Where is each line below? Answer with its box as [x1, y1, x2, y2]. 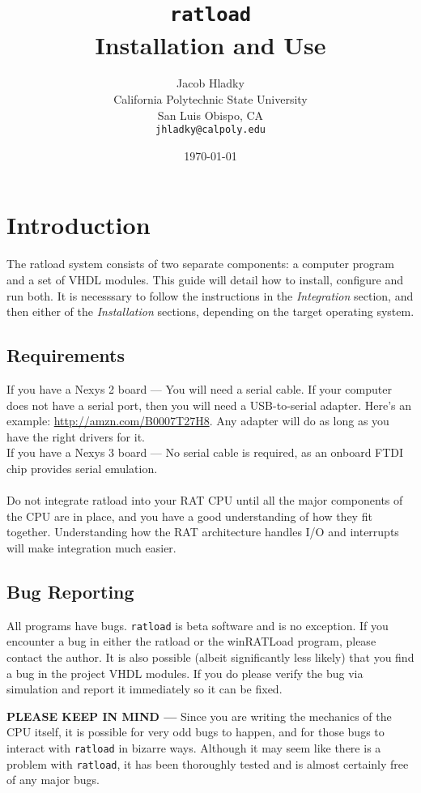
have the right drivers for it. [6, 428, 145, 445]
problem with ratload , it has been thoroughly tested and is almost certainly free [6, 755, 409, 772]
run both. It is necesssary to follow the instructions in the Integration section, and [6, 287, 414, 304]
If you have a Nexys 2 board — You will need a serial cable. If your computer [6, 380, 392, 397]
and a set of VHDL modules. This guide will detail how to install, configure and [6, 271, 403, 288]
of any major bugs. [6, 771, 100, 788]
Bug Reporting [6, 578, 134, 603]
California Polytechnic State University [113, 91, 308, 108]
